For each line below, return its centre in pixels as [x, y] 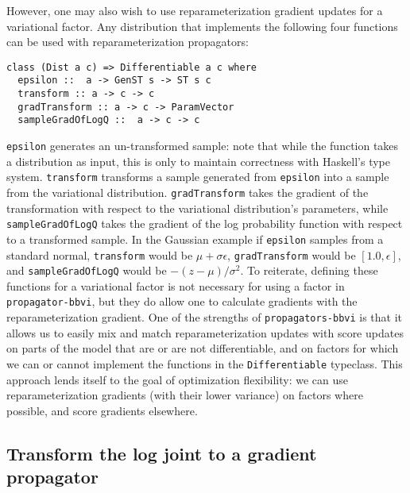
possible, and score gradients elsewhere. [102, 410]
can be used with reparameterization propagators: [128, 42]
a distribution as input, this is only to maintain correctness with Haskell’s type [198, 161]
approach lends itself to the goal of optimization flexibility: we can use [177, 379]
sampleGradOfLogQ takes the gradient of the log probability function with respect [205, 223]
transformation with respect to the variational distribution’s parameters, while [197, 208]
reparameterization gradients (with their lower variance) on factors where [185, 395]
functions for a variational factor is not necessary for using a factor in [176, 285]
